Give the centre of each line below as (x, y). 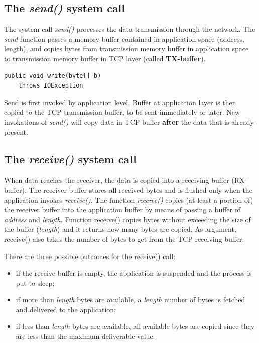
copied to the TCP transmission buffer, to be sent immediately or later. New (122, 112)
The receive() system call (70, 159)
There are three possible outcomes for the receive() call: (90, 256)
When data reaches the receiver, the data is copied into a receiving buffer (117, 180)
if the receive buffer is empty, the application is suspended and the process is (134, 273)
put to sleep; (35, 282)
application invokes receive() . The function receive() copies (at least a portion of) (129, 199)
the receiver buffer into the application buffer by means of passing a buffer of (122, 209)
